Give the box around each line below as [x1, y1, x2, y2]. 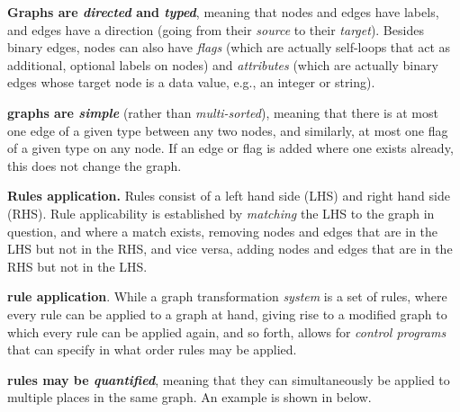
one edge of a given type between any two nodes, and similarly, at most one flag [7, 121, 448, 139]
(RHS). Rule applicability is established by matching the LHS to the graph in [7, 203, 435, 222]
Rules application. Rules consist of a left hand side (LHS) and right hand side [7, 186, 450, 205]
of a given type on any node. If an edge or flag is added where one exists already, [7, 139, 454, 157]
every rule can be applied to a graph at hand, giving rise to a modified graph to [7, 304, 447, 323]
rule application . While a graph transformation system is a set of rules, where [7, 287, 447, 306]
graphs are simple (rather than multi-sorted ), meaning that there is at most [7, 103, 438, 121]
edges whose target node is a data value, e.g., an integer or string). [7, 73, 375, 92]
